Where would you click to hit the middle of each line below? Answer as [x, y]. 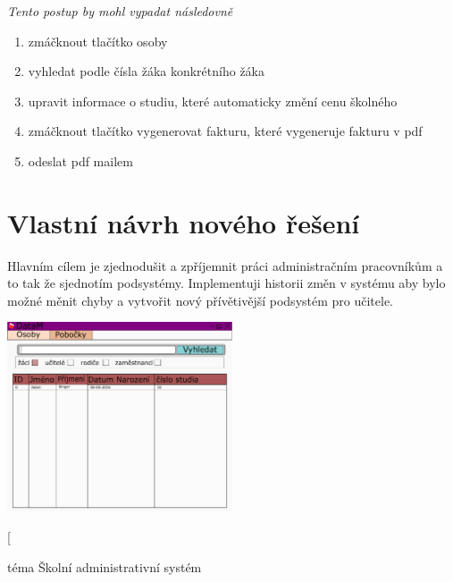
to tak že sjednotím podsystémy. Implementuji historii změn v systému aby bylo [226, 283]
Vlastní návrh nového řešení [184, 222]
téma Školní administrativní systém [105, 566]
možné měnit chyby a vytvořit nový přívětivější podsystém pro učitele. [201, 300]
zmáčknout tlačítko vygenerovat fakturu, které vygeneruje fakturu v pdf [225, 131]
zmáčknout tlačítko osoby [98, 41]
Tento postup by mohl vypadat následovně [120, 11]
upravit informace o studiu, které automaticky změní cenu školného [213, 101]
